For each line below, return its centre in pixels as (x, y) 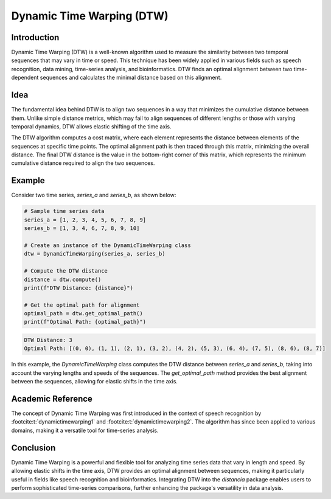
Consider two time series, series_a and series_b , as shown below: (94, 195)
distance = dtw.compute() (63, 279)
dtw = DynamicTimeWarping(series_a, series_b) (95, 254)
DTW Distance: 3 (48, 340)
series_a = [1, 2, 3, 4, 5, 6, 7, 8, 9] (85, 220)
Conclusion (33, 448)
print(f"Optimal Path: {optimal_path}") (85, 322)
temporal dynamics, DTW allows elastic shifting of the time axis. (91, 126)
